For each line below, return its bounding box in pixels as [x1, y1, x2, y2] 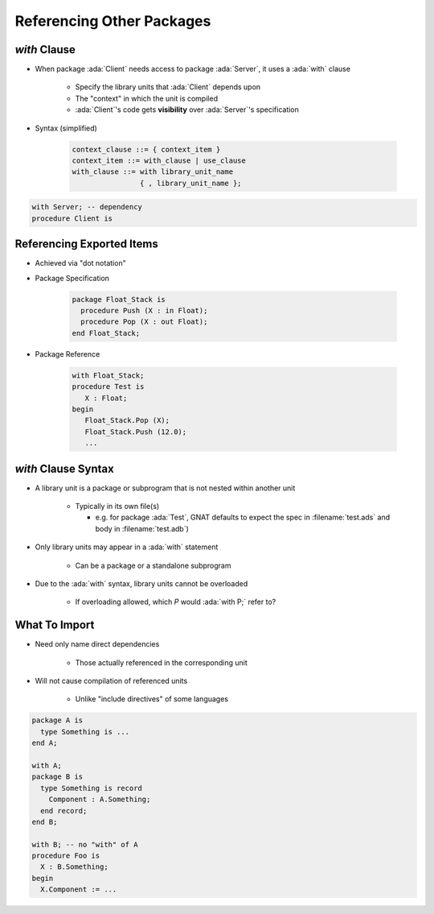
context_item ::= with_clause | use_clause [72, 156, 247, 165]
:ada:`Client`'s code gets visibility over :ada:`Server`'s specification [75, 105, 299, 114]
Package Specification [35, 273, 110, 283]
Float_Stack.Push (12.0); [84, 427, 187, 436]
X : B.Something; [40, 862, 108, 871]
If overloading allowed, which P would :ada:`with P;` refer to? [75, 597, 276, 607]
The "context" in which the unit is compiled [75, 93, 219, 103]
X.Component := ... [40, 885, 117, 894]
